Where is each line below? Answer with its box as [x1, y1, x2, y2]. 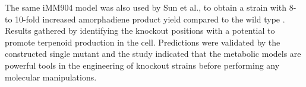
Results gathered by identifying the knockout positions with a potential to [5, 24, 275, 37]
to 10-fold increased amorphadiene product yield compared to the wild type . [5, 12, 285, 25]
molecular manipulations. [5, 70, 97, 83]
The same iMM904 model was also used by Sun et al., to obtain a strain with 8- [5, 1, 296, 13]
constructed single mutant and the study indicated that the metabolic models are [5, 47, 301, 60]
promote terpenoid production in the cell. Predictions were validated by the [5, 36, 280, 48]
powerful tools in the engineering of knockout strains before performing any [5, 59, 280, 71]
